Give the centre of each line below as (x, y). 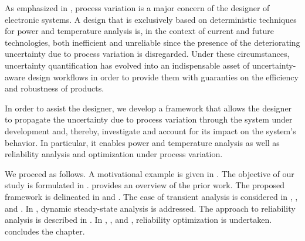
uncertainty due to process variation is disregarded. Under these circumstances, (147, 54)
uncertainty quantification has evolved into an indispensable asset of (127, 65)
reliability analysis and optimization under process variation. (114, 154)
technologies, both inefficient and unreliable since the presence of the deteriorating (152, 42)
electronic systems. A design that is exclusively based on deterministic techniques (151, 19)
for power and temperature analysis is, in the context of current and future (140, 31)
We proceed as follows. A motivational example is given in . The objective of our (150, 173)
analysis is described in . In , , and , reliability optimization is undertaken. (138, 220)
